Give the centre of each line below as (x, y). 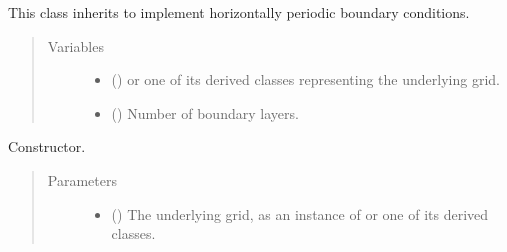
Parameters (82, 179)
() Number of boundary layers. (205, 112)
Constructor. (47, 146)
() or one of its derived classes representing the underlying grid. (305, 79)
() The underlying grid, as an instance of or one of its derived (300, 213)
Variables (75, 45)
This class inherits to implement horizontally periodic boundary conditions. (239, 12)
